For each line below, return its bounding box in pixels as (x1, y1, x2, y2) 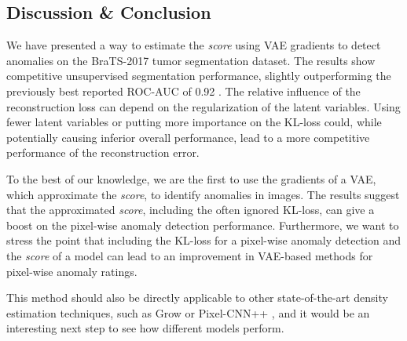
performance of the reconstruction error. (6, 144, 200, 161)
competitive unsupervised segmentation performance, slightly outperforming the (6, 67, 391, 84)
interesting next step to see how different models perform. (6, 320, 284, 336)
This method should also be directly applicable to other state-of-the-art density (6, 289, 388, 306)
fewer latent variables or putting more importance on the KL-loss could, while (6, 114, 382, 130)
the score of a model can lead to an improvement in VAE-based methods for (6, 247, 373, 263)
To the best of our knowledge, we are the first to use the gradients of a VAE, (6, 170, 376, 187)
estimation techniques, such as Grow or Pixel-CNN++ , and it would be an (6, 304, 370, 321)
